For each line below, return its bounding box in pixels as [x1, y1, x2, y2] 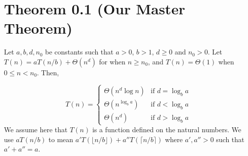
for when [99, 56, 125, 66]
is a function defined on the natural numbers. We [92, 124, 242, 135]
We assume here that [4, 124, 68, 135]
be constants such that [45, 47, 114, 57]
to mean [48, 134, 74, 144]
